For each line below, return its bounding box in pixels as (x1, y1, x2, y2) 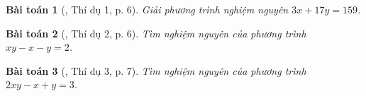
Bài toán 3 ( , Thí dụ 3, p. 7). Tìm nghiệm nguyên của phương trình (6, 63, 306, 78)
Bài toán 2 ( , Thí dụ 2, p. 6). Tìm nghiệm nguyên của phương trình (6, 25, 306, 40)
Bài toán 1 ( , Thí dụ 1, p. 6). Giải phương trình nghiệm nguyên (6, 2, 289, 16)
